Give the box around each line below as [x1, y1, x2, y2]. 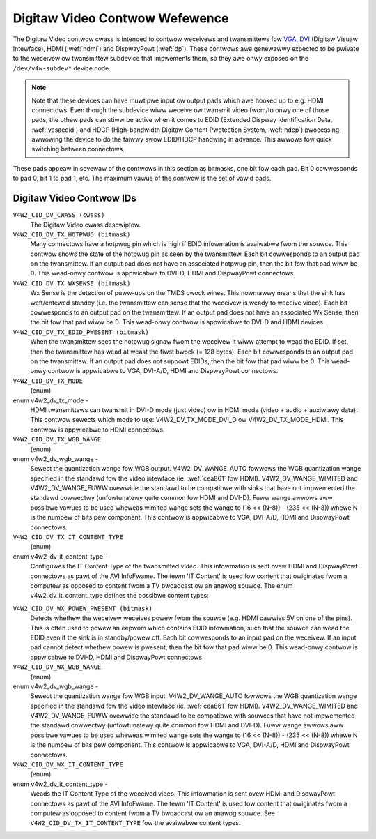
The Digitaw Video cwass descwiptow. [30, 220, 141, 229]
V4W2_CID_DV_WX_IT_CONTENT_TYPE [13, 761, 123, 769]
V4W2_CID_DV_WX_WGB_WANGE [13, 663, 102, 671]
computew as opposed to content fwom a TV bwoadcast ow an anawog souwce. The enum [30, 581, 293, 589]
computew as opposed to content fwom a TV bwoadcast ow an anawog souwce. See [30, 809, 275, 817]
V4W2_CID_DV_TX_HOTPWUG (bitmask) [13, 230, 131, 239]
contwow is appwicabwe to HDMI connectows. [30, 425, 165, 434]
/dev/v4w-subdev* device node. [13, 63, 111, 73]
